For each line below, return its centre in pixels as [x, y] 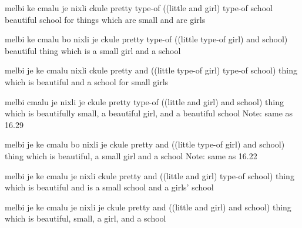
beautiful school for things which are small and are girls [105, 19]
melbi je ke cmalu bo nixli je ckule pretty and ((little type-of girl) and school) [145, 144]
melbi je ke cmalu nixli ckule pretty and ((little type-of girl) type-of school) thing [151, 70]
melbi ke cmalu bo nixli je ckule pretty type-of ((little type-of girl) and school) [146, 39]
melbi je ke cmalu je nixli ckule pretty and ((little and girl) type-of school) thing [150, 175]
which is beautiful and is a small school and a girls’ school [109, 187]
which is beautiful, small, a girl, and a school [85, 218]
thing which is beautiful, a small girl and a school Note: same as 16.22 [131, 155]
